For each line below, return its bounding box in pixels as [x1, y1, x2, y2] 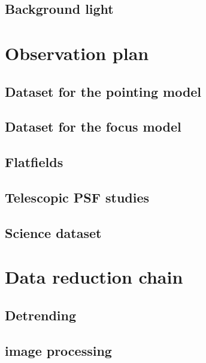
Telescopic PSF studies [5, 188, 150, 206]
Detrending [5, 305, 77, 324]
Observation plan [5, 40, 149, 65]
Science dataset [5, 223, 102, 242]
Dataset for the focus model [5, 117, 181, 136]
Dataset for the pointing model [5, 82, 202, 100]
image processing [5, 341, 112, 359]
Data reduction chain [5, 264, 183, 289]
